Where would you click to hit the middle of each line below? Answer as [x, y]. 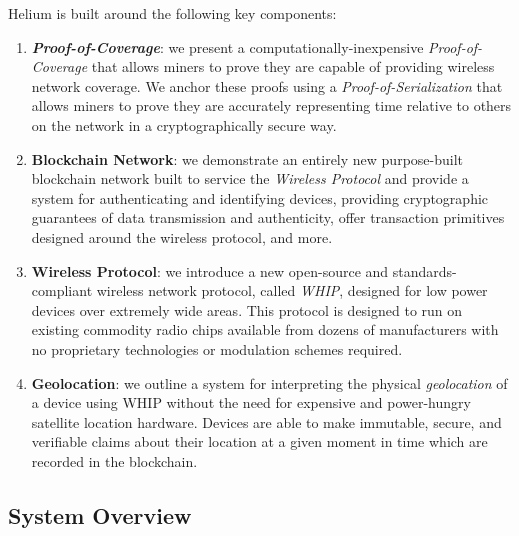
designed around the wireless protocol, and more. [182, 236]
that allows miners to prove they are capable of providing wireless [293, 66]
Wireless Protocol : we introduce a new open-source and [210, 270]
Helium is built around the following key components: [172, 13]
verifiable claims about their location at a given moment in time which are [259, 441]
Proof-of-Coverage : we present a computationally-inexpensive [227, 46]
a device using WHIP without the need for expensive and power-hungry [251, 402]
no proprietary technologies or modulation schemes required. [217, 348]
